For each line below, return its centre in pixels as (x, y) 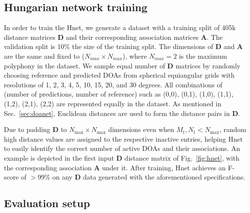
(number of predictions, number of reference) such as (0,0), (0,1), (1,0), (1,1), (119, 94)
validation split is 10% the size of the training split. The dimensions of (109, 46)
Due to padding (27, 129)
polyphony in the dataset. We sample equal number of (84, 65)
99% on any (55, 177)
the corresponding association (48, 167)
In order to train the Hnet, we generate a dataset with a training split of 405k (120, 27)
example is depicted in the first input (59, 157)
